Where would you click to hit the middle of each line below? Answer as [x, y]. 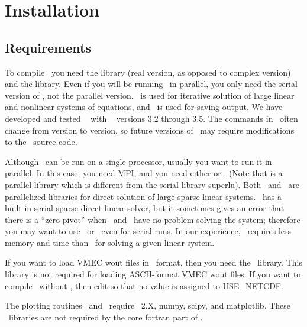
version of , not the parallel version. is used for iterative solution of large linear [150, 95]
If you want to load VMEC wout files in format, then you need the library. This [153, 262]
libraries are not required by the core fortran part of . [106, 317]
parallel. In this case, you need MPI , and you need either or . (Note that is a [144, 173]
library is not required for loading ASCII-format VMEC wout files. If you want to [153, 274]
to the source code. [41, 142]
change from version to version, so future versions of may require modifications [150, 130]
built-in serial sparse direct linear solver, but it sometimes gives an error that [145, 208]
